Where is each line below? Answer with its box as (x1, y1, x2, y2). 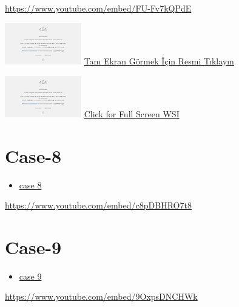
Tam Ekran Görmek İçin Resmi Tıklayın (84, 54, 234, 67)
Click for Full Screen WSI (84, 107, 180, 120)
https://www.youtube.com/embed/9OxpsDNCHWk (5, 290, 198, 303)
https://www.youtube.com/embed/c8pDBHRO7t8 (5, 199, 192, 212)
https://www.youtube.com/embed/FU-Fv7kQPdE (5, 2, 192, 14)
